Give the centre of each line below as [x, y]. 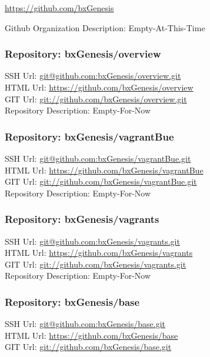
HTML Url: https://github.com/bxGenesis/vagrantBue [104, 170]
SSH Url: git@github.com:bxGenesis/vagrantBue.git [98, 158]
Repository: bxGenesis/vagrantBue [89, 136]
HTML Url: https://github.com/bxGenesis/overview [99, 87]
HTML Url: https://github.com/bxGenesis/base [91, 335]
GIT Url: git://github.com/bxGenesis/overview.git [96, 99]
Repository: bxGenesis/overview [83, 54]
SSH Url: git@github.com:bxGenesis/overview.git [93, 76]
